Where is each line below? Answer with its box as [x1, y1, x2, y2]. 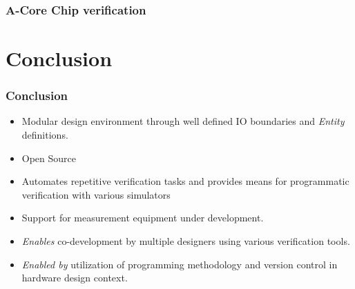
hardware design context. [21, 270, 128, 285]
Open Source [21, 150, 77, 165]
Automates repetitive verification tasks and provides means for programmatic [21, 174, 349, 188]
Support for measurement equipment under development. [21, 210, 264, 225]
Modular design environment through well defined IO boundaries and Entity [21, 114, 345, 128]
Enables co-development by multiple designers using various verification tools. [21, 234, 350, 248]
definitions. [21, 128, 68, 142]
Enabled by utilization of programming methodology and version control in [21, 257, 338, 271]
